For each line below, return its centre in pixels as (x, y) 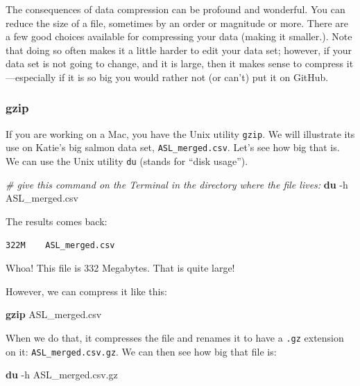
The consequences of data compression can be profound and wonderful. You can (175, 9)
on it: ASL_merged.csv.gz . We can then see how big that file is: (141, 351)
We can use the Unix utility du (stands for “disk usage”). (127, 161)
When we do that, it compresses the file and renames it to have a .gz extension (175, 337)
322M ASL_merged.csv (60, 245)
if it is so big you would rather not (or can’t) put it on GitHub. (194, 77)
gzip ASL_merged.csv (54, 314)
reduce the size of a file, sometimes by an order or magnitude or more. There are (177, 23)
